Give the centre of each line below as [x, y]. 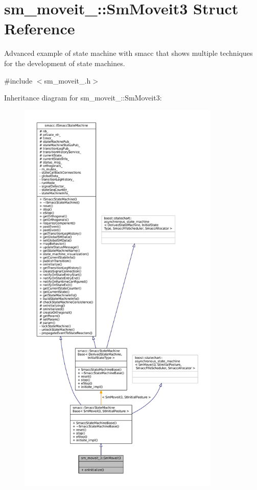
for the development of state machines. [65, 63]
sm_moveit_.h [67, 80]
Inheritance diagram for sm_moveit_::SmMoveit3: [83, 98]
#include [18, 80]
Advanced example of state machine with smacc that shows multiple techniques [128, 53]
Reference [40, 28]
